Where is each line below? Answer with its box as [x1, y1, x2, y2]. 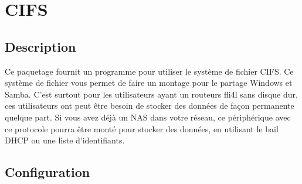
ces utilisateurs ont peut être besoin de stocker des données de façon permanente [5, 99, 294, 112]
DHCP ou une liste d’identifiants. [5, 134, 125, 146]
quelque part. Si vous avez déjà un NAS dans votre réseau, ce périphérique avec [5, 111, 291, 123]
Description [5, 37, 76, 55]
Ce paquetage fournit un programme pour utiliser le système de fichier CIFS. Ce [5, 65, 294, 77]
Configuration [5, 163, 90, 181]
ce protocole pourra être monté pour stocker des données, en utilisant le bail [5, 122, 279, 135]
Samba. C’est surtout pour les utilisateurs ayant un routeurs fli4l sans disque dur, [5, 88, 298, 100]
